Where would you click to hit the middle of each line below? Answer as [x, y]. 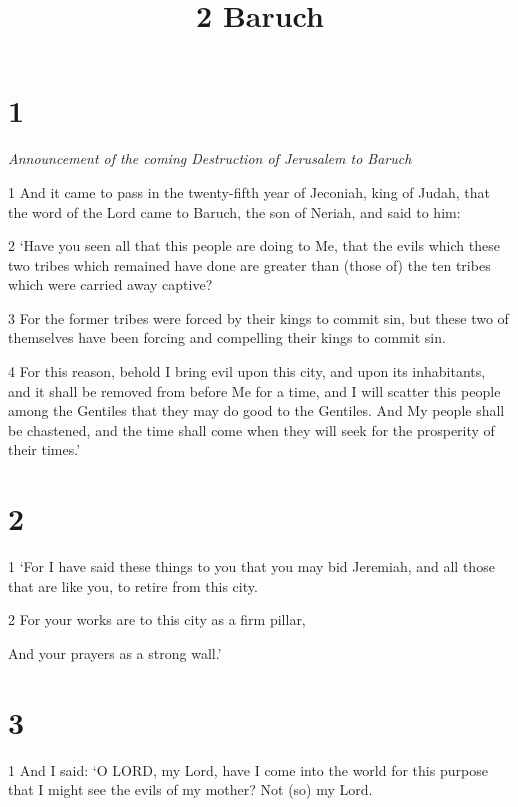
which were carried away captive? [110, 284]
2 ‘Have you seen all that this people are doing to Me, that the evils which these [254, 245]
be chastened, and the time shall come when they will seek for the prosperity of [251, 429]
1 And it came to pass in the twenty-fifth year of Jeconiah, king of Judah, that [249, 191]
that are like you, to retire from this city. [133, 585]
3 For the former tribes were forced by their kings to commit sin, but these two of [258, 317]
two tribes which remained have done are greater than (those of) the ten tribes [249, 264]
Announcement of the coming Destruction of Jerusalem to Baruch [210, 158]
